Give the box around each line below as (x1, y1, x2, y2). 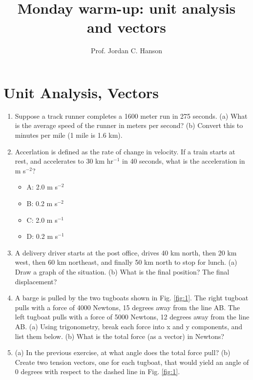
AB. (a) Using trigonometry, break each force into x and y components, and (15, 321, 243, 331)
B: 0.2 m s (26, 198, 58, 208)
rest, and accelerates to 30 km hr (15, 156, 114, 166)
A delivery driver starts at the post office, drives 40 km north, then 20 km (15, 247, 237, 257)
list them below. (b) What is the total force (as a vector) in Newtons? (15, 331, 224, 341)
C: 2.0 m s (26, 214, 58, 225)
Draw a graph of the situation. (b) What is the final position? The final (15, 266, 230, 276)
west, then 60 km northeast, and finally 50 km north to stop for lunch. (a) (15, 257, 237, 267)
